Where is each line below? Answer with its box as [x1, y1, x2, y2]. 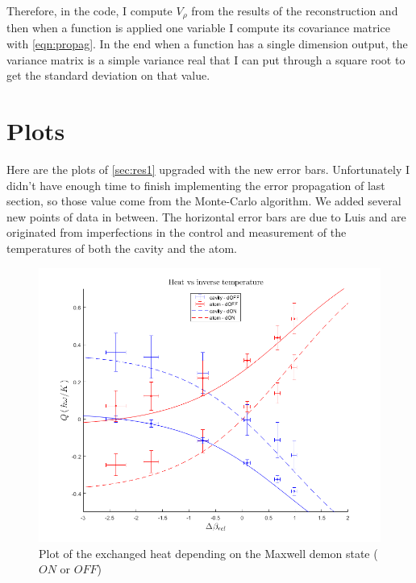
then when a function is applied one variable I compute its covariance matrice [6, 19, 390, 36]
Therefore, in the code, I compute [6, 2, 173, 19]
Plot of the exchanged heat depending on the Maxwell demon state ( [39, 544, 378, 561]
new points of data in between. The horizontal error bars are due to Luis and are [6, 208, 406, 225]
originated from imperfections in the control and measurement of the [6, 224, 347, 241]
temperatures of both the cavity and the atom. [6, 239, 237, 256]
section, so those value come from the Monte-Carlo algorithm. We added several [6, 192, 401, 209]
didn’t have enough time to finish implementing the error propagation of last [6, 176, 385, 193]
